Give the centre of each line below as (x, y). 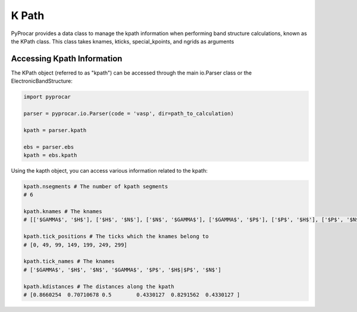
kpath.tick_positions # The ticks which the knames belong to (116, 236)
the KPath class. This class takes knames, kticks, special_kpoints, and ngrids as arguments (123, 41)
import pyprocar (47, 97)
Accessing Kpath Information (67, 59)
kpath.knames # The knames (63, 212)
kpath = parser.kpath (55, 130)
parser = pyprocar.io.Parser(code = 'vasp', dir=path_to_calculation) (129, 113)
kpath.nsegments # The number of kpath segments (96, 186)
